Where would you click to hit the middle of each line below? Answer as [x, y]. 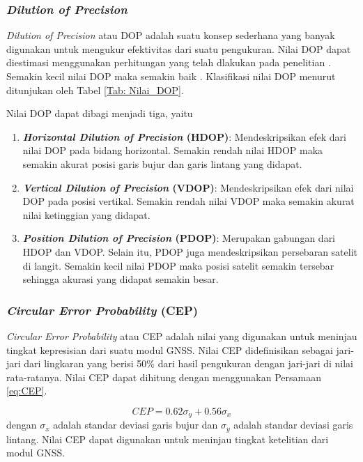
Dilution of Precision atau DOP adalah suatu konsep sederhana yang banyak [171, 35]
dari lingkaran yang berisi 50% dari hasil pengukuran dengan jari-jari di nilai [188, 363]
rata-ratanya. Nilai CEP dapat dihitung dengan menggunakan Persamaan [164, 377]
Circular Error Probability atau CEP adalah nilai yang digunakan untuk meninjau [182, 336]
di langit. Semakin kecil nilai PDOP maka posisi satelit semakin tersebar [178, 265]
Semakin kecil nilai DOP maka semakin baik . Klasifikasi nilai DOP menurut [171, 76]
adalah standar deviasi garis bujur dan [136, 425]
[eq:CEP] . [27, 391]
